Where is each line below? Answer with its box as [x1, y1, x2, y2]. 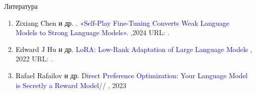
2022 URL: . [15, 53, 53, 64]
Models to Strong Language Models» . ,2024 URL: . [15, 27, 170, 38]
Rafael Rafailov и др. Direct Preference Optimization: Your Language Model [15, 70, 248, 80]
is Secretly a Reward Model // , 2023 [15, 80, 127, 90]
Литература [4, 1, 38, 11]
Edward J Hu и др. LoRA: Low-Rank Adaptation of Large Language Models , [15, 44, 253, 54]
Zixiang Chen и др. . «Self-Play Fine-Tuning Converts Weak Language [15, 17, 230, 28]
